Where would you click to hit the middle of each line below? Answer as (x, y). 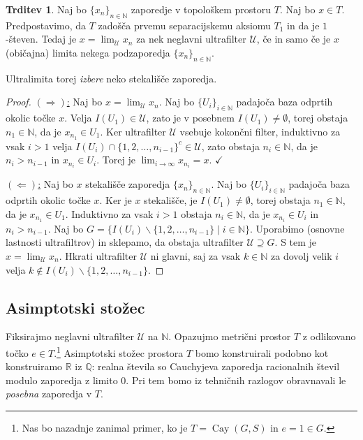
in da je (303, 25)
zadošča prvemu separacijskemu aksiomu (184, 25)
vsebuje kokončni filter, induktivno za (260, 131)
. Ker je (116, 200)
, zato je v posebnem (191, 118)
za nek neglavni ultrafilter (191, 39)
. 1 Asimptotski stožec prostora (119, 351)
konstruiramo (34, 366)
